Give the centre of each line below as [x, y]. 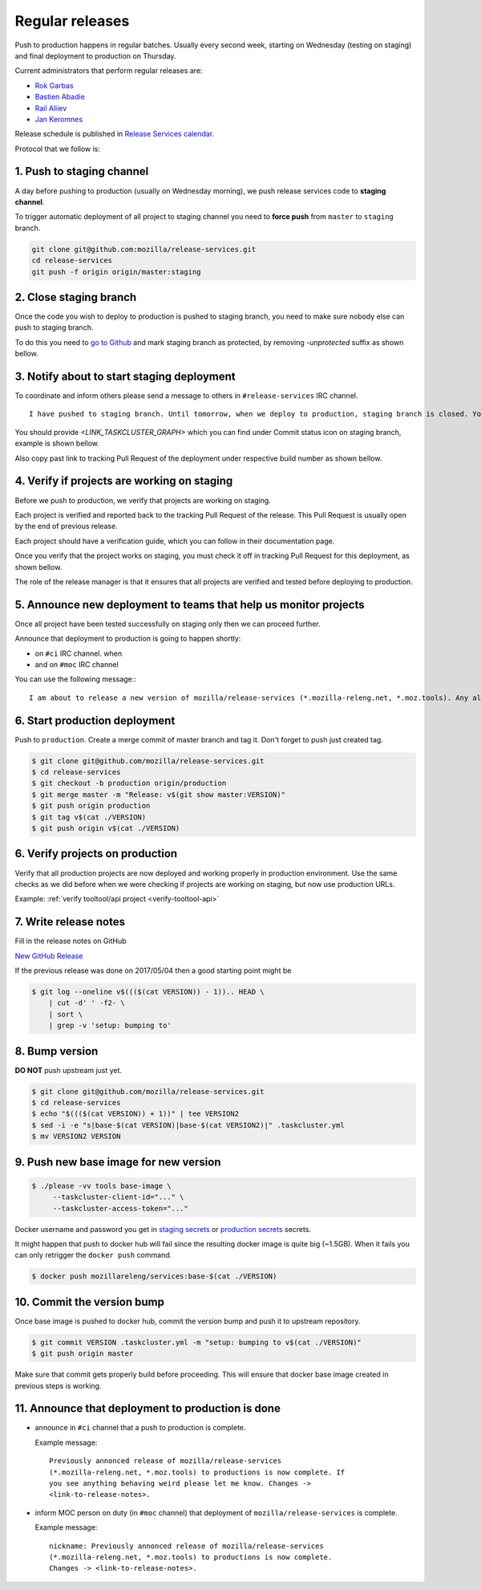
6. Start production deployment [95, 720]
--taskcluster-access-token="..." [120, 1208]
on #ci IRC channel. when [79, 653]
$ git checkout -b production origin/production [129, 783]
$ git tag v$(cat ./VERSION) [89, 817]
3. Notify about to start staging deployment [125, 376]
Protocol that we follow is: [57, 148]
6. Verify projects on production [96, 854]
